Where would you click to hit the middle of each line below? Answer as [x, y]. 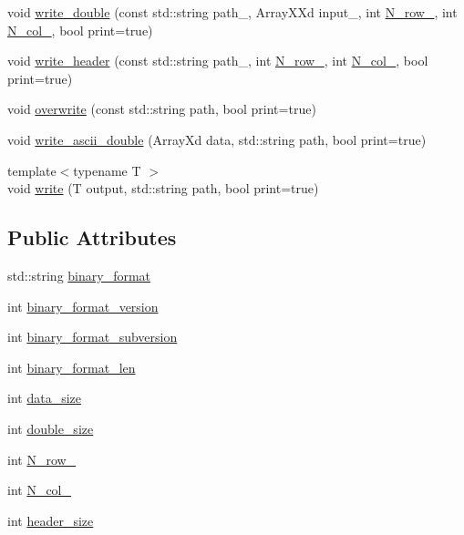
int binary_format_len [72, 367]
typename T [107, 170]
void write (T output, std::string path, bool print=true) [163, 188]
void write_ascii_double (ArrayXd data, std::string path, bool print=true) [217, 139]
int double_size [51, 428]
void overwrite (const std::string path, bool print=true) [162, 109]
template [32, 170]
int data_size [44, 398]
